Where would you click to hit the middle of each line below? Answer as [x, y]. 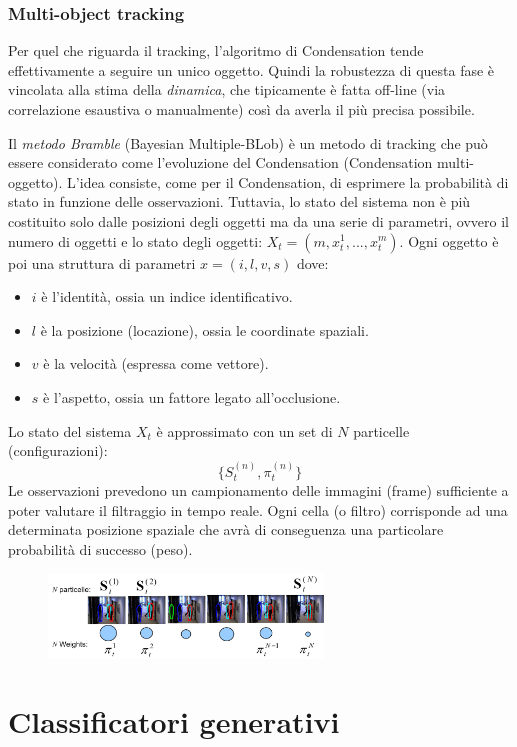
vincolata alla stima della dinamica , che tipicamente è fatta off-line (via [227, 89]
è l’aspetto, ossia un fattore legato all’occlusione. [192, 396]
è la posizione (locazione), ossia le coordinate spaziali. [204, 329]
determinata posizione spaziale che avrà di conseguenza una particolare [226, 529]
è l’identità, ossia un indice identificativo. [167, 296]
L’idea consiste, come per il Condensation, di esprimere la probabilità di [288, 181]
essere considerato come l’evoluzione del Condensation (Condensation [220, 162]
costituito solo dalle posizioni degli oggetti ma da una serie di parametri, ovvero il [258, 220]
